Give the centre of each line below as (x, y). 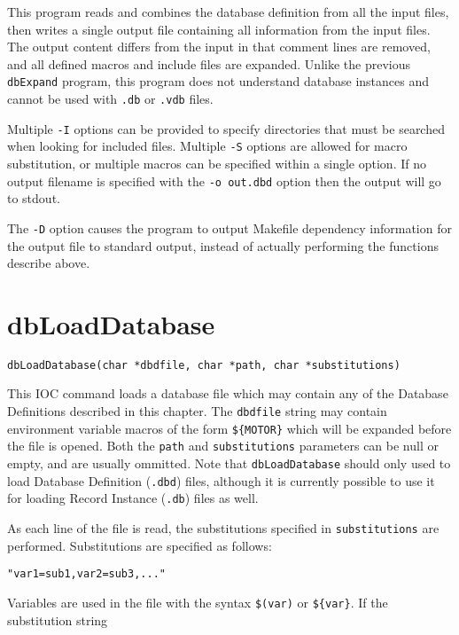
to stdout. (34, 198)
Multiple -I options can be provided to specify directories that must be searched (226, 128)
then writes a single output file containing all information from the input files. (219, 29)
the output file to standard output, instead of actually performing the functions (223, 245)
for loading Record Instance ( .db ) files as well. (133, 498)
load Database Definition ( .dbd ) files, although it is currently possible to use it (221, 480)
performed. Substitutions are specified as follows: (140, 545)
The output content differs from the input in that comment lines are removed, (219, 47)
